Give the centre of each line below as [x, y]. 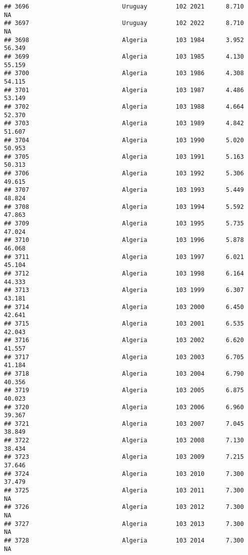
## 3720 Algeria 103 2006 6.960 [124, 407]
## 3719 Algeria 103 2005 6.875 [124, 390]
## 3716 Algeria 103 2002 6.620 [124, 340]
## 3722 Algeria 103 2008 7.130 [124, 441]
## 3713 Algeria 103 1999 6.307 [124, 290]
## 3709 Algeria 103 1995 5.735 [124, 224]
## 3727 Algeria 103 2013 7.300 [124, 524]
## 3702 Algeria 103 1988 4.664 [124, 106]
